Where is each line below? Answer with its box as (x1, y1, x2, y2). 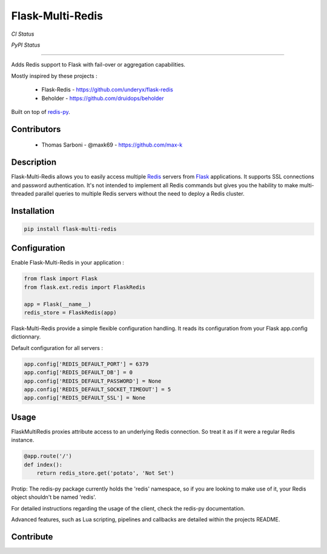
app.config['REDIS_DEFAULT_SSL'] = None (24, 394, 145, 401)
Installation (11, 206, 54, 216)
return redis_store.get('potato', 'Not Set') (36, 470, 174, 477)
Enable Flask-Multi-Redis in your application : (11, 259, 124, 266)
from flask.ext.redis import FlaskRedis (24, 283, 145, 291)
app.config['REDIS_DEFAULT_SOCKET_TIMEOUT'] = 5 (24, 386, 171, 393)
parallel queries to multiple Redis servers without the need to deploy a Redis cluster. (35, 190, 245, 197)
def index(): (24, 461, 63, 468)
